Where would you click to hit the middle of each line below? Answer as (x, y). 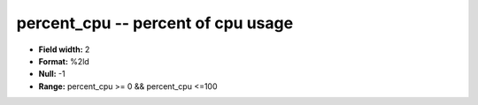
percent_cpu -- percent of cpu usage (155, 23)
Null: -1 (52, 74)
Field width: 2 (64, 49)
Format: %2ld (64, 61)
